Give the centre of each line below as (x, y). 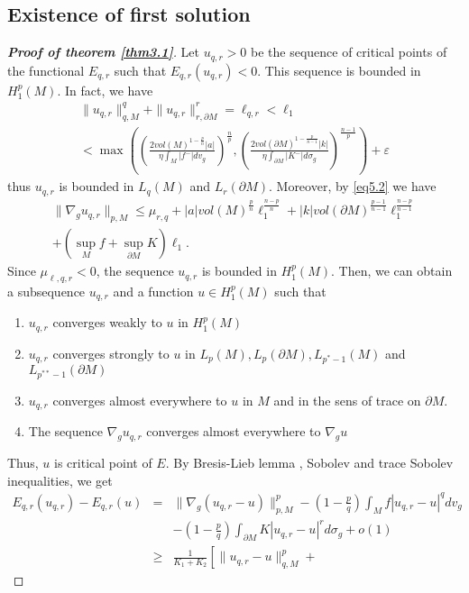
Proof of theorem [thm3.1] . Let (104, 52)
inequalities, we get (60, 480)
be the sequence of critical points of (349, 52)
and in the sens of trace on (347, 400)
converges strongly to (111, 353)
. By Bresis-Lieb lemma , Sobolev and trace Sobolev (309, 463)
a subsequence (46, 292)
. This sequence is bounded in (339, 70)
